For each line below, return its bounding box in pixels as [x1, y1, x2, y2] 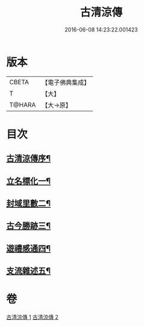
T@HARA [9, 101, 36, 109]
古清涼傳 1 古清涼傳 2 [6, 313, 59, 321]
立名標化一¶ [6, 176, 51, 186]
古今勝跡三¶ [6, 221, 51, 231]
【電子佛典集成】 [42, 78, 90, 87]
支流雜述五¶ [6, 266, 51, 276]
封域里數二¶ [6, 198, 51, 209]
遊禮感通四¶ [6, 243, 51, 253]
